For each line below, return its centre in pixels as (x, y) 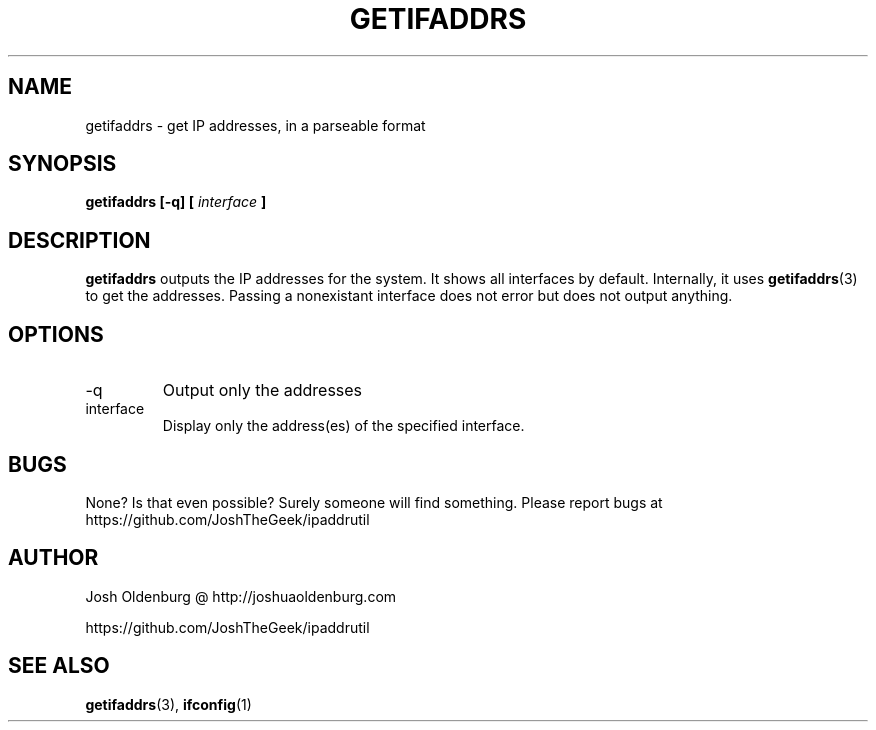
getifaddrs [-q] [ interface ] (176, 202)
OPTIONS (56, 334)
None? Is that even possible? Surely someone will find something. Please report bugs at (374, 502)
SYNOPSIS (62, 164)
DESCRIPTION (79, 240)
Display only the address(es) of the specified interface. (343, 426)
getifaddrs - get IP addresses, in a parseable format (255, 125)
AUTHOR (53, 558)
